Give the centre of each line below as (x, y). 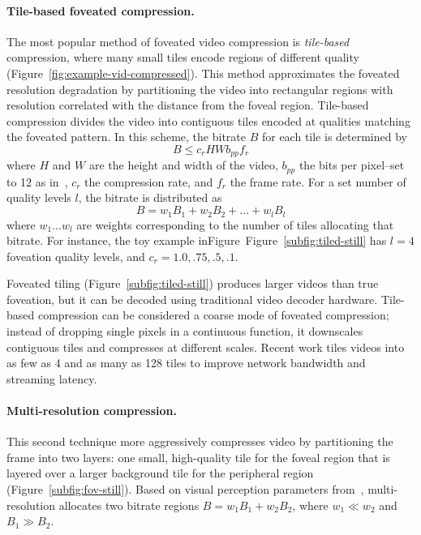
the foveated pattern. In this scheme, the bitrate (126, 137)
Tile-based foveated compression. (101, 10)
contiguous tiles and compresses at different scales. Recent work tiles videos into (206, 347)
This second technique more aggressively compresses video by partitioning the (200, 441)
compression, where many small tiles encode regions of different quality (183, 57)
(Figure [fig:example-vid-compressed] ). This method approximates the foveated (203, 73)
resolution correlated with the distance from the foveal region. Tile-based (188, 105)
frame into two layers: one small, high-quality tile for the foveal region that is (198, 457)
